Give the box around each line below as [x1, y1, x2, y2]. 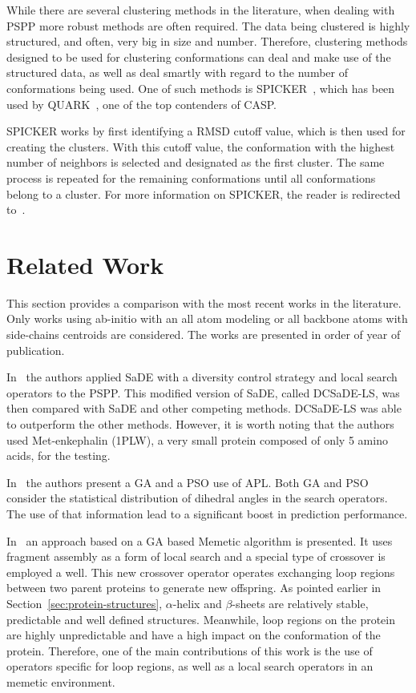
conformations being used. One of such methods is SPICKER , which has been [6, 79, 395, 96]
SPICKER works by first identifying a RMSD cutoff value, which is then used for [6, 123, 406, 139]
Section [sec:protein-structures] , [6, 594, 163, 611]
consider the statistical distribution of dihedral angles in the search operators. [6, 490, 388, 506]
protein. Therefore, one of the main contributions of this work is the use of [6, 642, 373, 659]
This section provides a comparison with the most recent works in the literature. [6, 294, 402, 311]
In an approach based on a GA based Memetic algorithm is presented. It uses [6, 532, 393, 549]
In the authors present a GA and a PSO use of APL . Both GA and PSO [6, 473, 369, 490]
